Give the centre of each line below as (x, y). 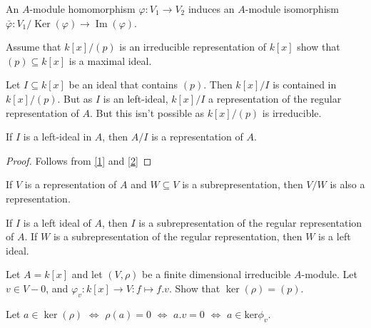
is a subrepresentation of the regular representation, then (178, 236)
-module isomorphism (292, 9)
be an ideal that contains (123, 84)
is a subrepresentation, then (243, 184)
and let (87, 274)
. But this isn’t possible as (147, 112)
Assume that (34, 47)
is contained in (305, 84)
